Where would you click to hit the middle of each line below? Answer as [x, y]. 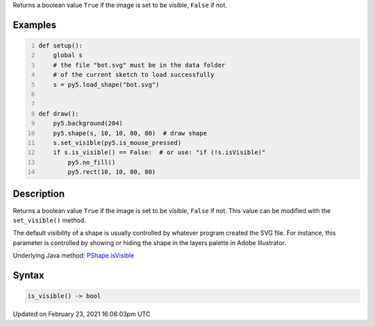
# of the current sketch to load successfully [134, 75]
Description [39, 194]
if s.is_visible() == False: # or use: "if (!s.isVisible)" [159, 152]
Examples [35, 25]
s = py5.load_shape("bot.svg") [106, 84]
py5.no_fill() [92, 162]
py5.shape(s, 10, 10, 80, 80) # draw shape [130, 133]
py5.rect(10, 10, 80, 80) [112, 172]
